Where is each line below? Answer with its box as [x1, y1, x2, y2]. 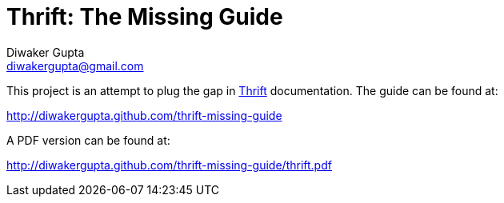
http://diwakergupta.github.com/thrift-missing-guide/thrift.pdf [6, 157, 332, 172]
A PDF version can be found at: [6, 133, 170, 147]
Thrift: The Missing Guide [6, 3, 283, 30]
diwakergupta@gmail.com [6, 58, 144, 73]
